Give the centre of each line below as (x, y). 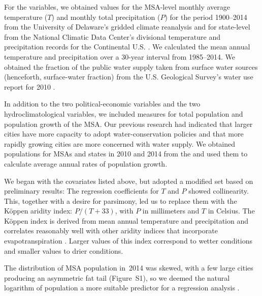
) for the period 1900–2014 (206, 17)
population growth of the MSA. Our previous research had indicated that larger (128, 124)
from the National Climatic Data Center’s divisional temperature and (112, 36)
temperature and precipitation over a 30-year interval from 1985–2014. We (120, 56)
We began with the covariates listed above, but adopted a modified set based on (129, 181)
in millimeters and (171, 211)
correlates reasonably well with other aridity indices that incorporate (111, 231)
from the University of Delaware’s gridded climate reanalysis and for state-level (127, 27)
